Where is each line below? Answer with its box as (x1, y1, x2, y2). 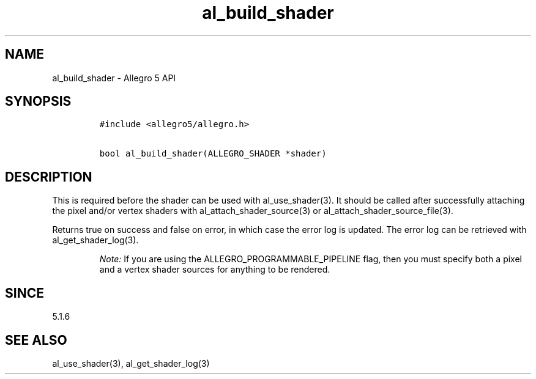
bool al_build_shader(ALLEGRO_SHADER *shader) (99, 149, 327, 159)
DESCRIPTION (5, 169, 92, 185)
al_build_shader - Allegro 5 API (52, 72, 176, 83)
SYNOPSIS (5, 94, 72, 109)
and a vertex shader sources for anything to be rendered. (99, 264, 330, 275)
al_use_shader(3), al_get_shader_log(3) (52, 358, 210, 369)
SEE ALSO (5, 332, 67, 348)
